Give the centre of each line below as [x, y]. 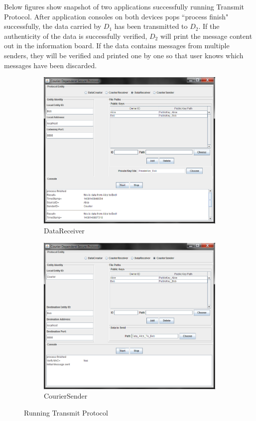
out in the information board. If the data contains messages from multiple [117, 46]
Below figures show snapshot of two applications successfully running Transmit [124, 6]
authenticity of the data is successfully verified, [76, 36]
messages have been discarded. [51, 65]
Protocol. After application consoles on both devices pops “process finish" [116, 16]
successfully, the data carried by [53, 26]
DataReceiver [64, 231]
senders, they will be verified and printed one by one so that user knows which [124, 55]
